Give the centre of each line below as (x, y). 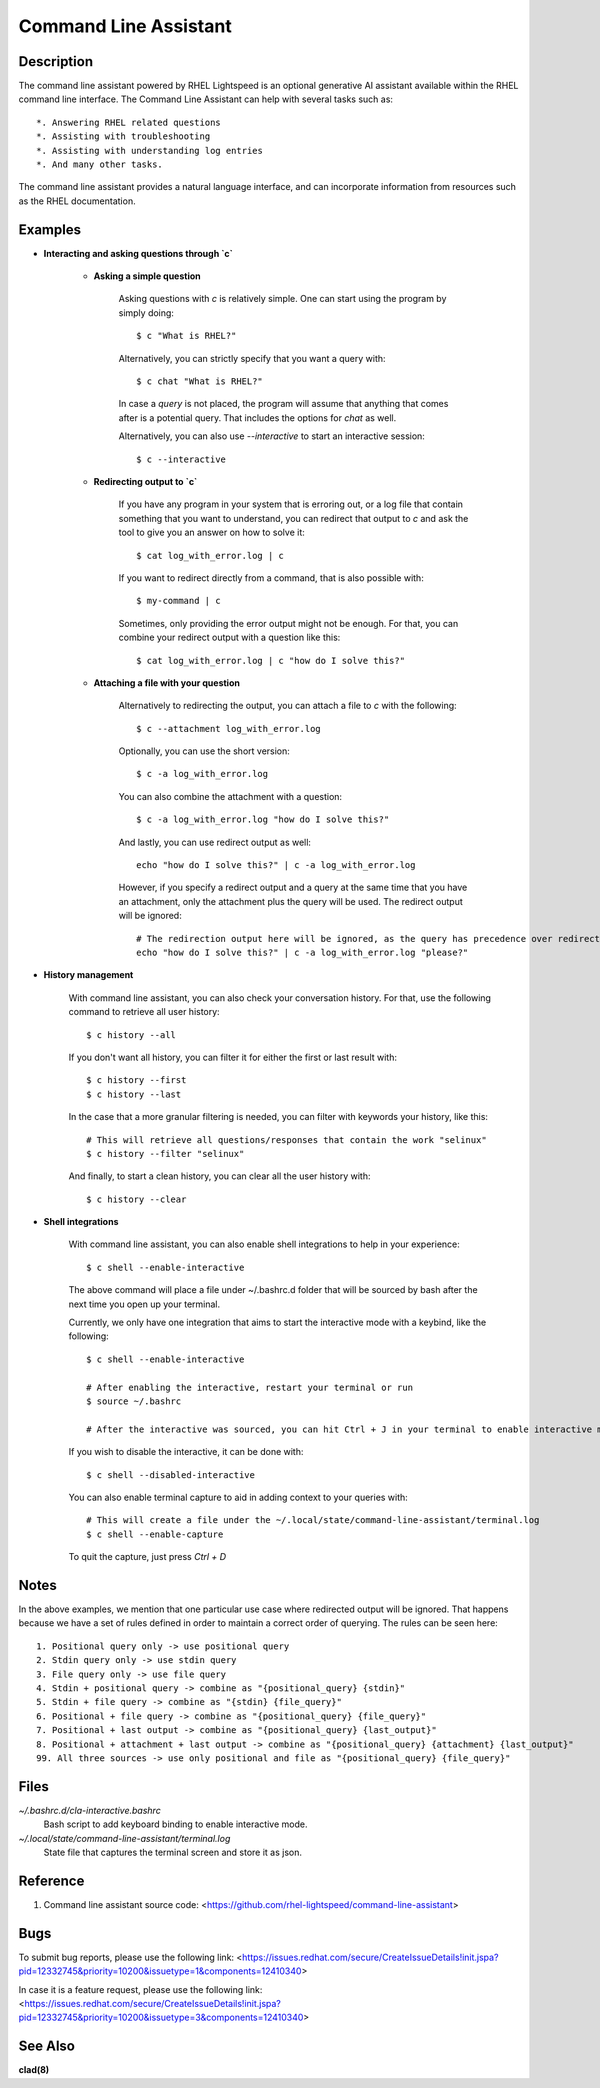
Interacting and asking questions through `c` (138, 253)
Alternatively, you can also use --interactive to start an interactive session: (271, 436)
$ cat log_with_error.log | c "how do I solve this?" (270, 660)
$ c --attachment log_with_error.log (229, 728)
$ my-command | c (178, 601)
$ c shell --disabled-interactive (170, 1474)
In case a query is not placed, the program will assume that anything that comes (283, 404)
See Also (46, 2046)
